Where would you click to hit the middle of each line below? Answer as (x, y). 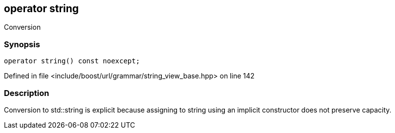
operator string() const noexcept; (72, 61)
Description (27, 93)
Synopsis (22, 44)
